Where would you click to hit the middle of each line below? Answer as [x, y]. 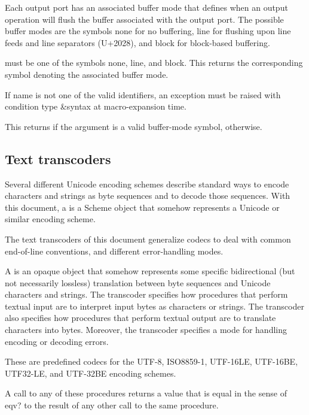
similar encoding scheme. [50, 219]
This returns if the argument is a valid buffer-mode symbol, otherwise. [134, 126]
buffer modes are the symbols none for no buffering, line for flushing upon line [148, 31]
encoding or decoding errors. [57, 341]
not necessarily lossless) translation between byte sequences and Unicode [138, 282]
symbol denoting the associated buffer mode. [87, 74]
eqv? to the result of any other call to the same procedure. [112, 405]
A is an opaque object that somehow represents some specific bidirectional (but [150, 271]
